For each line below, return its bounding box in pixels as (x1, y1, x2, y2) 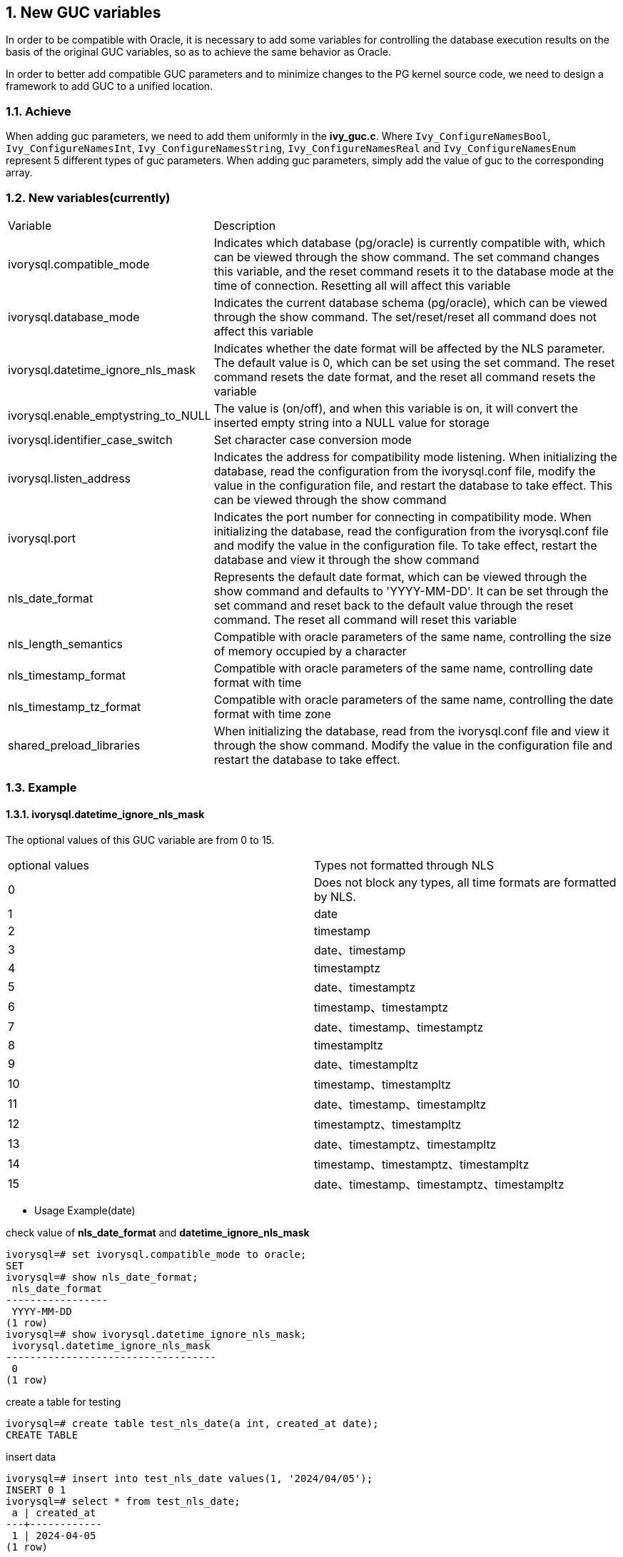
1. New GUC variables (6, 4, 161, 21)
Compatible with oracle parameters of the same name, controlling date (213, 660, 593, 675)
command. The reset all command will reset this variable (213, 612, 517, 627)
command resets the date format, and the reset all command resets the (213, 369, 596, 384)
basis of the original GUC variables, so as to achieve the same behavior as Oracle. (6, 46, 392, 59)
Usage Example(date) (34, 1204, 136, 1216)
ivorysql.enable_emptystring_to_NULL (8, 408, 211, 423)
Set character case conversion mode (213, 432, 412, 447)
